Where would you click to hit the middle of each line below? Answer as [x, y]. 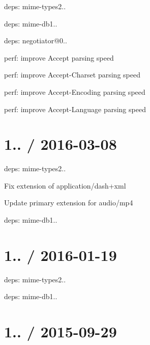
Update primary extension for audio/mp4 [69, 203]
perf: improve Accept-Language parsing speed [75, 109]
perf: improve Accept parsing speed [59, 57]
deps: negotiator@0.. [36, 41]
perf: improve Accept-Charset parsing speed [72, 75]
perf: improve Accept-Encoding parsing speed [75, 91]
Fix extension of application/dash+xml [65, 185]
